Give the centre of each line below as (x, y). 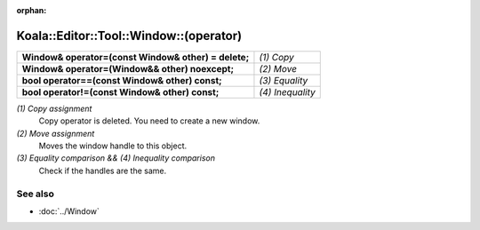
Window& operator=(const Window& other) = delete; (136, 57)
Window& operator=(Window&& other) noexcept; (128, 68)
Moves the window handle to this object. (112, 146)
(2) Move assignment (56, 133)
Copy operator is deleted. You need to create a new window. (149, 121)
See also (36, 194)
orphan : (32, 10)
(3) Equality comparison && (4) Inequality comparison (116, 158)
